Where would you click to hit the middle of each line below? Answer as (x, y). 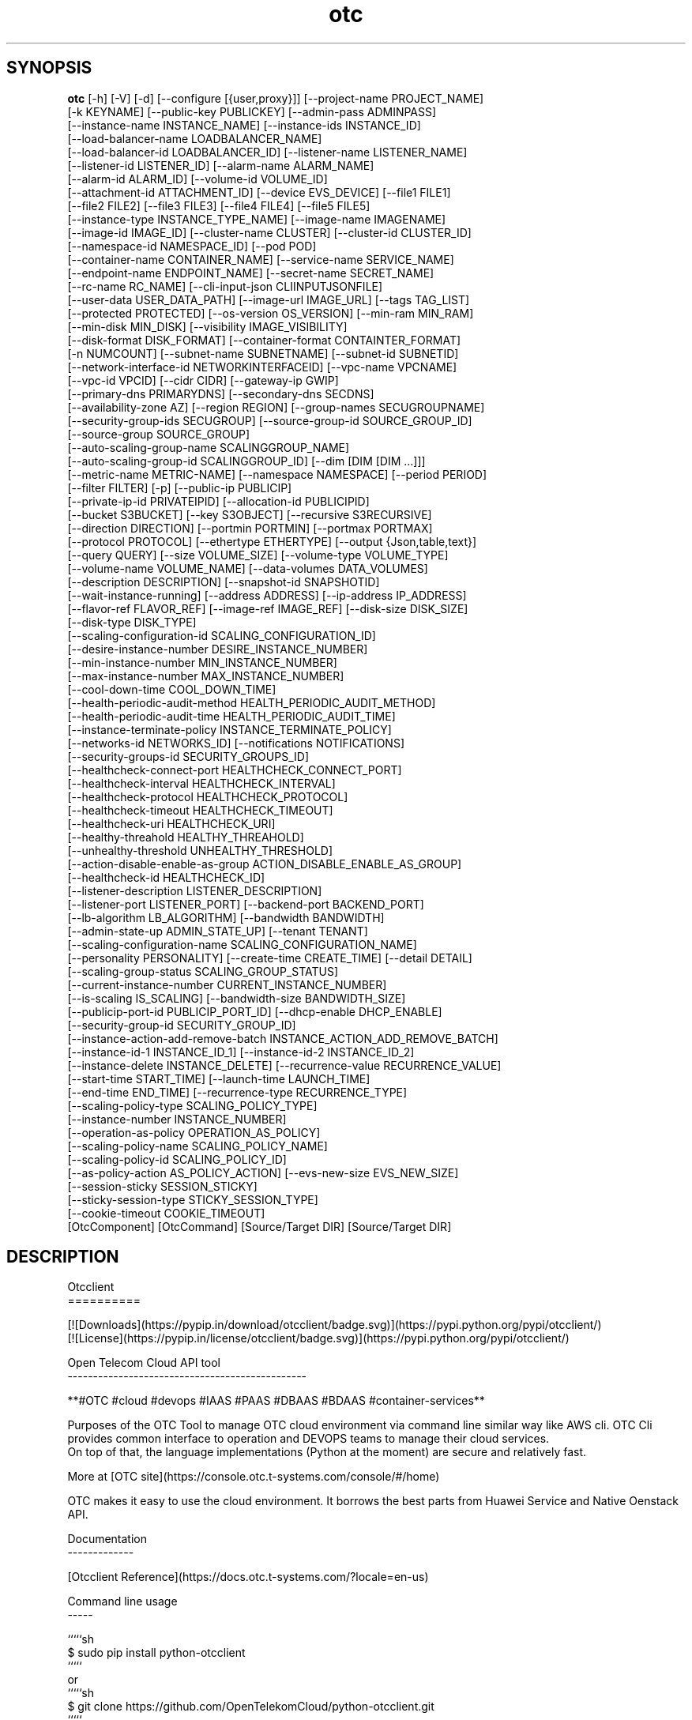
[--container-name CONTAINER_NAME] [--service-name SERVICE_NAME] (261, 259)
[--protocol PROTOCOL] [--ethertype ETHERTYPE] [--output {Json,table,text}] (272, 541)
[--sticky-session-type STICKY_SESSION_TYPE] (193, 1199)
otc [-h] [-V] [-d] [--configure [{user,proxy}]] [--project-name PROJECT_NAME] (276, 98)
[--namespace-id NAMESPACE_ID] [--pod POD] (192, 246)
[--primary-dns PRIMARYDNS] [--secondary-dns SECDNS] (221, 393)
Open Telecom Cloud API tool (144, 1363)
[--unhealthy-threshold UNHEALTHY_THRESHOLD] (200, 850)
